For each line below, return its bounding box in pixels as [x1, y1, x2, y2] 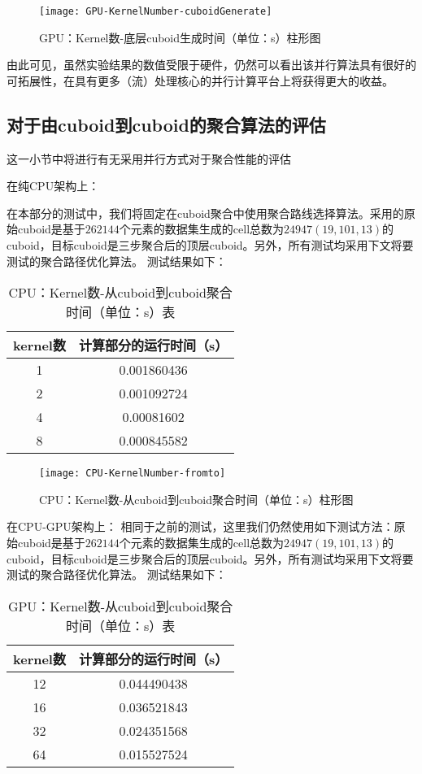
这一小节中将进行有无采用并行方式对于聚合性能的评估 [7, 150, 291, 167]
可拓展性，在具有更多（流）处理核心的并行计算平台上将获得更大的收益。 [7, 72, 394, 89]
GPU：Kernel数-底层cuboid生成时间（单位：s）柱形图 [39, 28, 321, 46]
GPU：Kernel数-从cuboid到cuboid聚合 [7, 596, 233, 615]
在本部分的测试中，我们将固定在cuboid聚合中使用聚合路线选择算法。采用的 [7, 204, 404, 221]
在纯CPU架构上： [7, 177, 100, 194]
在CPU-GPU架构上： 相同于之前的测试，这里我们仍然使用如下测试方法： [7, 518, 394, 535]
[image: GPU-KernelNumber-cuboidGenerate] [39, 6, 272, 17]
